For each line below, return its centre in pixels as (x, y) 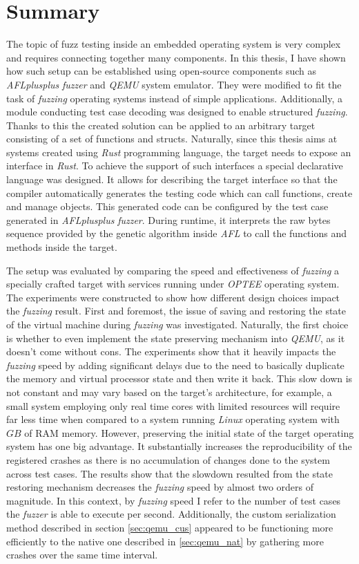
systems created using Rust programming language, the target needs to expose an (179, 152)
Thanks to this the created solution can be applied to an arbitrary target (161, 125)
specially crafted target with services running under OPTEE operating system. (173, 284)
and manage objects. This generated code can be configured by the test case (167, 206)
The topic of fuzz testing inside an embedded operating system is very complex (174, 44)
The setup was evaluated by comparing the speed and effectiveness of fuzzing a (173, 270)
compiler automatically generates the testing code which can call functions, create (179, 192)
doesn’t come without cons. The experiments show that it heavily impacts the (171, 351)
